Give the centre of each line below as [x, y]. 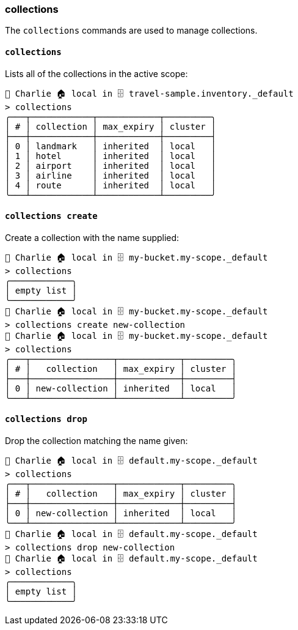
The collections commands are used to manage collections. [131, 31]
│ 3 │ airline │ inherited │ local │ [111, 175]
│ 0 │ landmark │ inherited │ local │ [111, 146]
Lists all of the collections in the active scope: [96, 73]
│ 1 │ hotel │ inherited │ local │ [111, 156]
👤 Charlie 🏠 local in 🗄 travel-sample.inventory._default [149, 93]
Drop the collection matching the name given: [96, 441]
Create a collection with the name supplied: [92, 237]
